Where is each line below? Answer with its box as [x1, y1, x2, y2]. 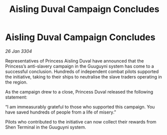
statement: [5, 94, 28, 100]
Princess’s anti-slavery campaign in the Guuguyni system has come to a [5, 63, 154, 69]
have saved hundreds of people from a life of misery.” [5, 109, 116, 115]
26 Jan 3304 [5, 48, 33, 54]
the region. [5, 79, 28, 85]
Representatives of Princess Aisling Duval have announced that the [5, 57, 144, 63]
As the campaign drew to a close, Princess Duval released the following [5, 88, 153, 94]
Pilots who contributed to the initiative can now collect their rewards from [5, 118, 156, 124]
